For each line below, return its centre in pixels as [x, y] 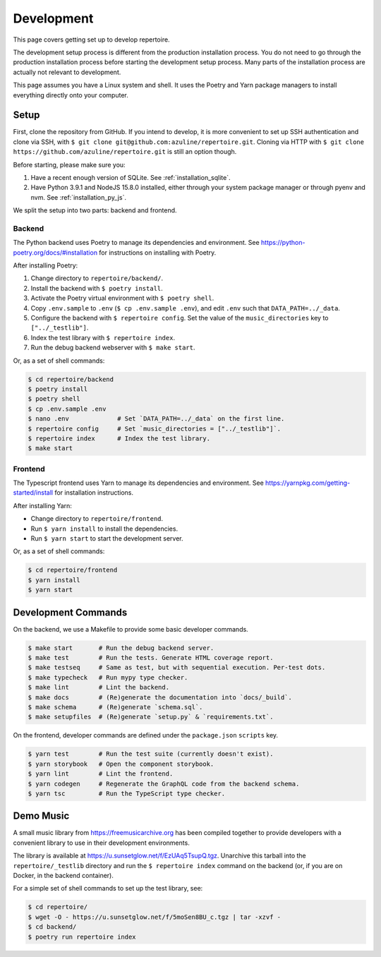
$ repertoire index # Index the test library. [119, 438]
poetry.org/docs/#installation [55, 252]
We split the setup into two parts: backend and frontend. [95, 210]
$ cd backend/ [52, 927]
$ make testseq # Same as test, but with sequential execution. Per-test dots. [177, 668]
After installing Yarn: [42, 505]
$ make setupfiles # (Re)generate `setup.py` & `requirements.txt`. [151, 717]
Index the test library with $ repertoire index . [103, 337]
